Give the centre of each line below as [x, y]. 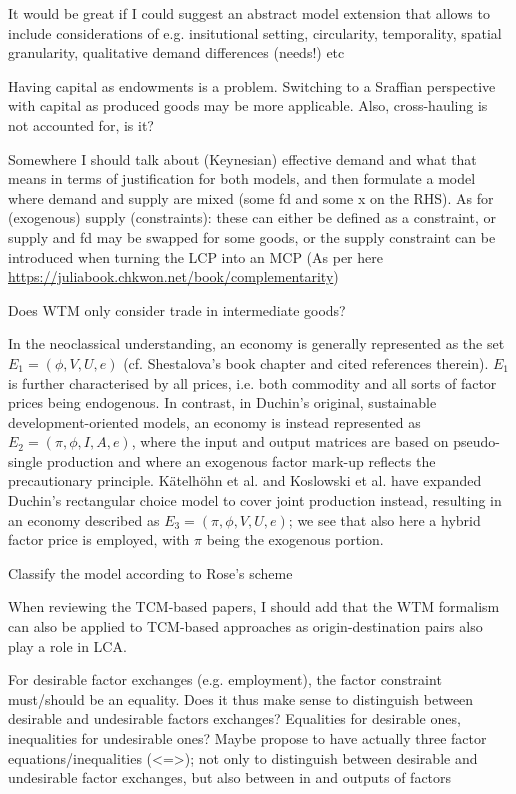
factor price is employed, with [99, 539]
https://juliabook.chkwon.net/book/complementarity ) [173, 276]
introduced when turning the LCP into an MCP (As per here [195, 256]
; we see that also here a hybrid [384, 519]
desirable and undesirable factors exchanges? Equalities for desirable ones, [234, 718]
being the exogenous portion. [295, 539]
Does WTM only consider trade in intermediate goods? [177, 309]
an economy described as [84, 519]
